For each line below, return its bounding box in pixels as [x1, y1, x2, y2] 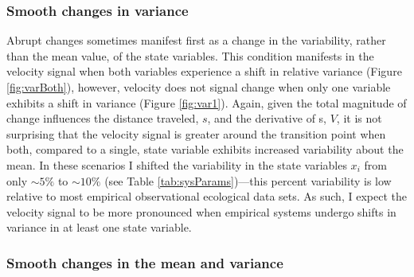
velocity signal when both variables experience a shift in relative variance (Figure [6, 63, 402, 80]
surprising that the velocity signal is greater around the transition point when [6, 125, 386, 142]
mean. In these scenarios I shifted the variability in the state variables [6, 156, 347, 173]
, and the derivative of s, [207, 110, 326, 127]
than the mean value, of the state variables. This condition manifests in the [6, 47, 374, 64]
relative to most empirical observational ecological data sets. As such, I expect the [6, 188, 407, 205]
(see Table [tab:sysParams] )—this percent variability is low [104, 172, 392, 189]
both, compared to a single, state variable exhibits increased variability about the [6, 141, 404, 158]
